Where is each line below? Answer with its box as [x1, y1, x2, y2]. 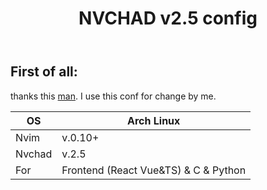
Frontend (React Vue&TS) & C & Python [61, 163, 247, 177]
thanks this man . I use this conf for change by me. [10, 90, 217, 102]
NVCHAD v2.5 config [78, 7, 258, 30]
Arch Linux [127, 113, 181, 127]
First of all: [10, 63, 78, 81]
